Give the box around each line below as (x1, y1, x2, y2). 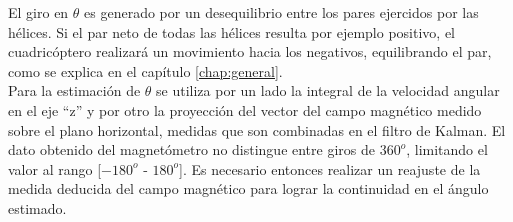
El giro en (8, 2, 69, 22)
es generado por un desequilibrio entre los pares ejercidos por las (84, 2, 479, 22)
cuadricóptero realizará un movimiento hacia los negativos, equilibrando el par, (8, 41, 492, 62)
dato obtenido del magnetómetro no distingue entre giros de (8, 139, 375, 160)
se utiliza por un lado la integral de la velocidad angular (156, 80, 500, 101)
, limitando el (406, 139, 488, 160)
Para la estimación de (8, 80, 141, 101)
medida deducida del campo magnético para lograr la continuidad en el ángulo (8, 178, 489, 199)
